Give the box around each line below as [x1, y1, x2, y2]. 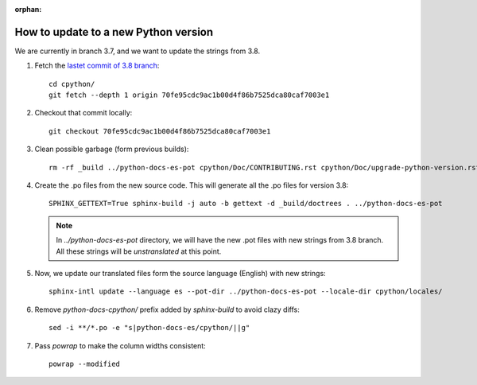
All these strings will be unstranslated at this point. [56, 247, 222, 256]
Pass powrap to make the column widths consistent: [34, 340, 206, 350]
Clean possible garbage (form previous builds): [34, 144, 189, 154]
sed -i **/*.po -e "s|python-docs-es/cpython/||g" [48, 323, 250, 332]
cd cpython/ [48, 80, 95, 88]
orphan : [14, 5, 42, 14]
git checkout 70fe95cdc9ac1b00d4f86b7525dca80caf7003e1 [48, 126, 271, 135]
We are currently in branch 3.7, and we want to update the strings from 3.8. [14, 46, 261, 56]
